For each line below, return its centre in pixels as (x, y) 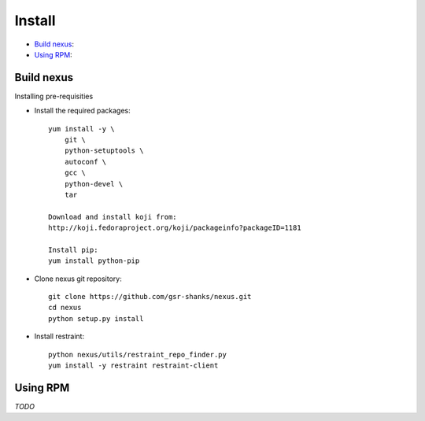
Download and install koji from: (113, 217)
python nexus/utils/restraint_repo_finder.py (138, 355)
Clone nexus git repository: (78, 279)
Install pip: (73, 249)
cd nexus (65, 308)
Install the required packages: (83, 111)
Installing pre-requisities (54, 96)
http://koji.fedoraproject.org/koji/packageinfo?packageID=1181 (175, 228)
